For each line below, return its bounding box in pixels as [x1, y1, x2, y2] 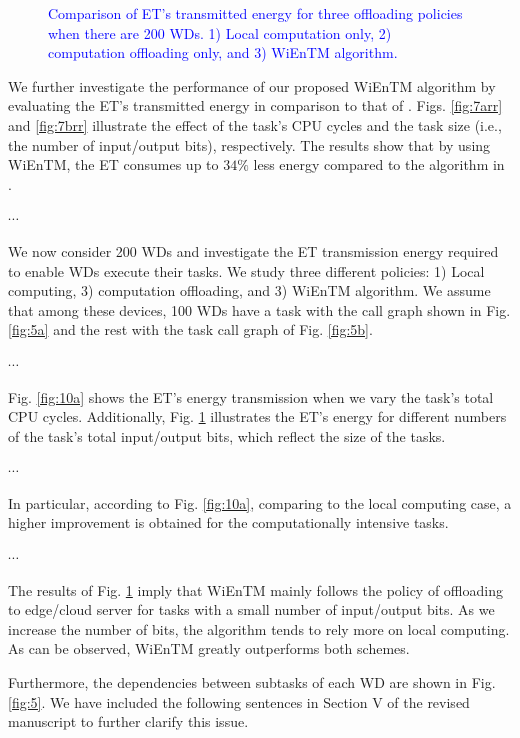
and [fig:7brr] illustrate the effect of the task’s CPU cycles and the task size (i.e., [8, 114, 502, 135]
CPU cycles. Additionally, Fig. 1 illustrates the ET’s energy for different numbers [8, 406, 507, 427]
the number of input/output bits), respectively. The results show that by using [8, 134, 491, 155]
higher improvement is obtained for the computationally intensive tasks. [8, 512, 449, 533]
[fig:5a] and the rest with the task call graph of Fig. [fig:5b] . [8, 319, 373, 340]
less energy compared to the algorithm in [253, 154, 505, 175]
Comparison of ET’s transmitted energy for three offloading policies [48, 3, 463, 23]
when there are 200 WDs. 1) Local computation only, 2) [48, 22, 392, 43]
